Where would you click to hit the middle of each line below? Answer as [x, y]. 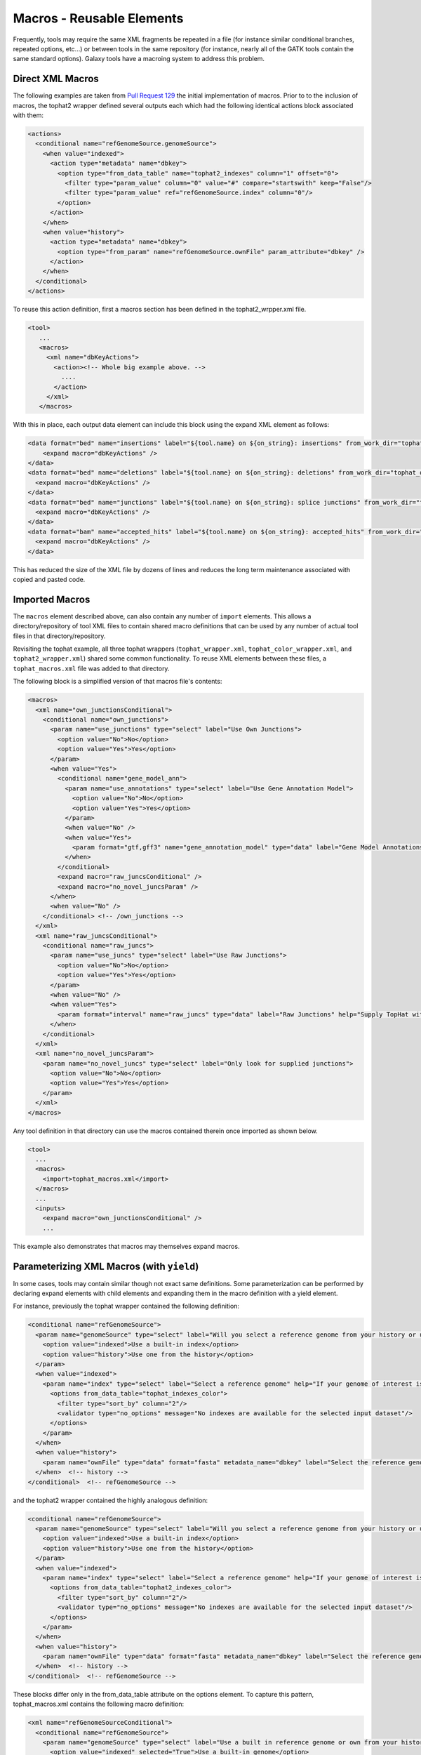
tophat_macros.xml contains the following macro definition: [99, 1704]
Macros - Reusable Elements [98, 18]
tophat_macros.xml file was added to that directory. [91, 668]
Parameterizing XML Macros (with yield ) [106, 1266]
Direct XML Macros [56, 79]
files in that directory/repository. [59, 636]
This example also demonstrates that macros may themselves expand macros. [126, 1246]
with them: [28, 115]
